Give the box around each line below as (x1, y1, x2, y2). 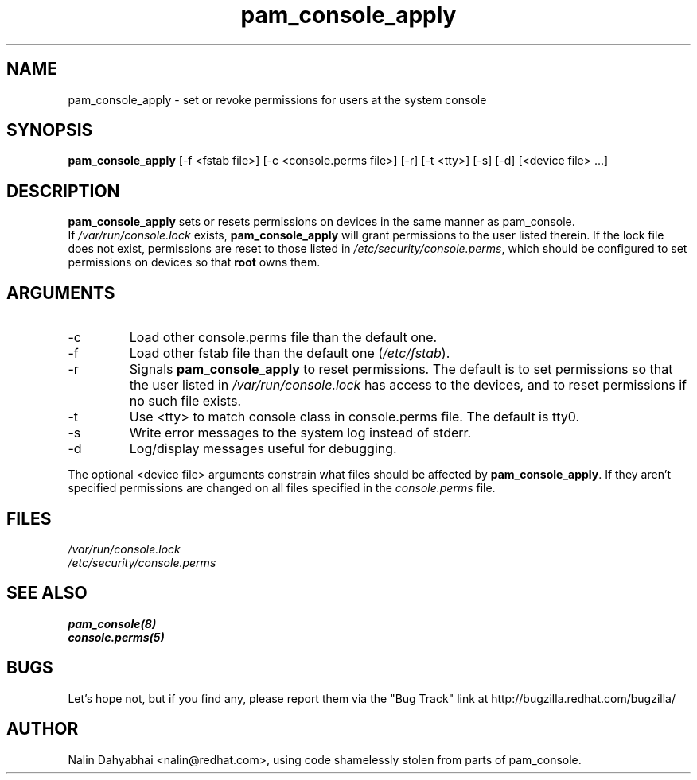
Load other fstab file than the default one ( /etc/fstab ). (129, 345, 450, 362)
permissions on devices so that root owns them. (68, 255, 321, 270)
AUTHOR (6, 719, 79, 739)
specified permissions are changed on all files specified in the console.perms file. (68, 481, 496, 495)
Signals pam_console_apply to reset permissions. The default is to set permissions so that (129, 361, 673, 378)
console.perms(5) (68, 630, 165, 644)
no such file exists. (129, 393, 241, 409)
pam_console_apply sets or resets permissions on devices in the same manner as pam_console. (68, 215, 575, 229)
